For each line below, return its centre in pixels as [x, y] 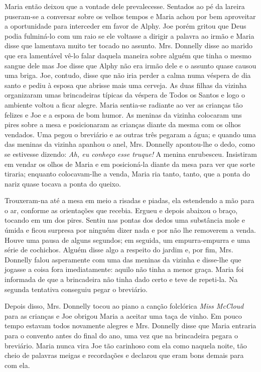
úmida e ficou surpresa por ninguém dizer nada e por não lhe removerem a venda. [130, 230]
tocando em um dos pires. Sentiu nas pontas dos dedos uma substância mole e [125, 220]
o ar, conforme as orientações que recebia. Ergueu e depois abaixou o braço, [121, 210]
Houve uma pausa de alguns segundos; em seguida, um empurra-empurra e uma [127, 240]
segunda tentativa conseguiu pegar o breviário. [76, 289]
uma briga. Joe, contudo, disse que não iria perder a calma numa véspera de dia [128, 75]
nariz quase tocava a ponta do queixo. [63, 183]
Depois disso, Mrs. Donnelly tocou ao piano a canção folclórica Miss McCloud [124, 306]
